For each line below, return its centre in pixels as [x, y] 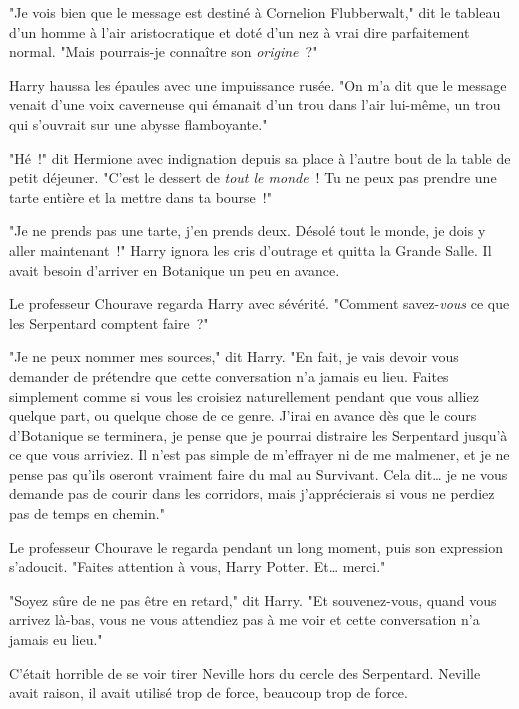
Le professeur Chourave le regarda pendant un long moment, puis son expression [256, 546]
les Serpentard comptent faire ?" [109, 322]
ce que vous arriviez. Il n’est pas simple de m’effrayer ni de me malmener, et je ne [259, 454]
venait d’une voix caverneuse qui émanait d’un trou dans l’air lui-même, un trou [255, 104]
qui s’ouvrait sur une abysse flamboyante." [138, 123]
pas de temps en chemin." [87, 513]
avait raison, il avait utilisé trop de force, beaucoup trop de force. [208, 692]
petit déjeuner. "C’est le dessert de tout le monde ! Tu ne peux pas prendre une [253, 177]
